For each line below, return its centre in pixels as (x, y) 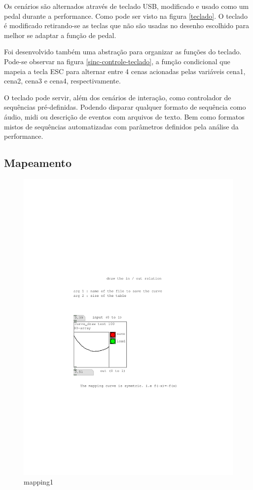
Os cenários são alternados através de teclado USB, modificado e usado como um (126, 6)
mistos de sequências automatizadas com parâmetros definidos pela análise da (121, 126)
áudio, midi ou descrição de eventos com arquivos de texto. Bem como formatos (124, 116)
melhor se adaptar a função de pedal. (60, 35)
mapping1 (38, 482)
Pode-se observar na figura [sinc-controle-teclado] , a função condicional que (117, 61)
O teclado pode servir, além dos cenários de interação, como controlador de (118, 97)
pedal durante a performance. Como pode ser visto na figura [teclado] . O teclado (126, 16)
